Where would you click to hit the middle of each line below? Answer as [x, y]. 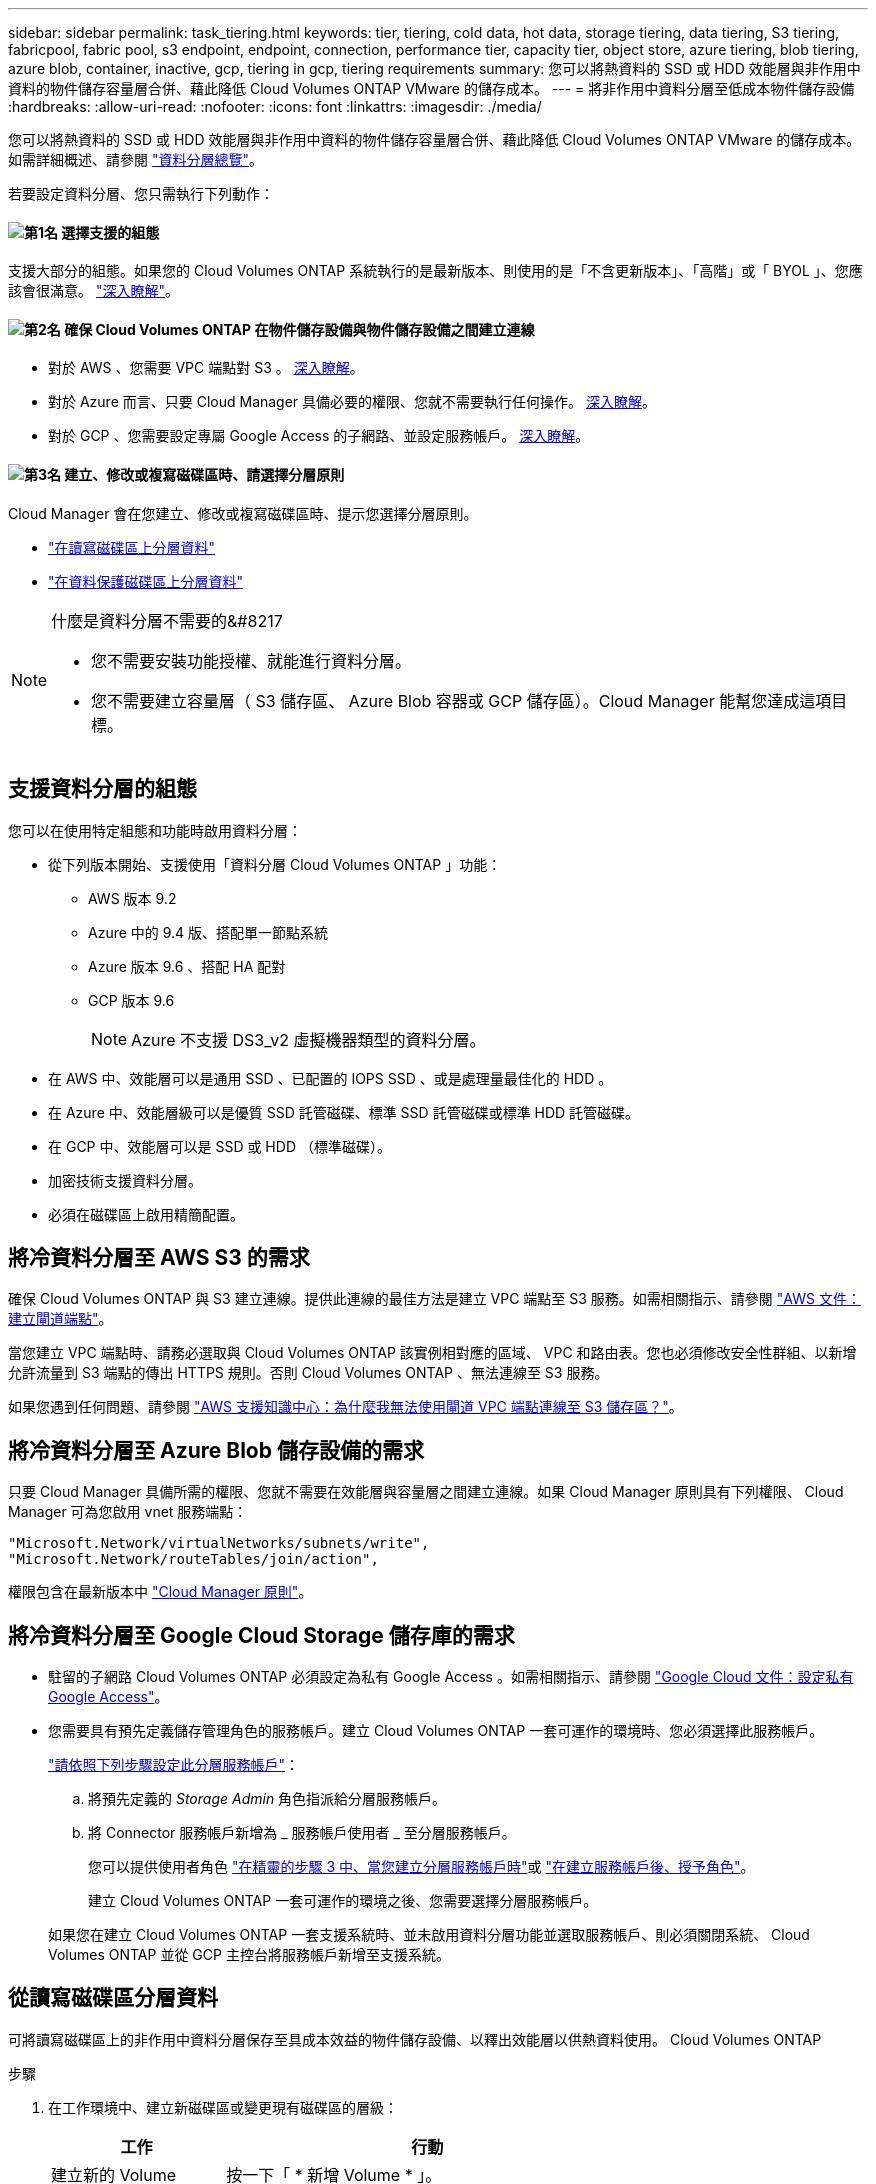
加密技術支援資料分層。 [125, 1180]
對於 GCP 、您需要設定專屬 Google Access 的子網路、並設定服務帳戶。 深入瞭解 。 [319, 436]
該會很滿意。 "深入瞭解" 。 [93, 291]
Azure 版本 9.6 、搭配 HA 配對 [187, 966]
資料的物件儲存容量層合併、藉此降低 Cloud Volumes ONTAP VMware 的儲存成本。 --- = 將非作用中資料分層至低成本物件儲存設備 [431, 88]
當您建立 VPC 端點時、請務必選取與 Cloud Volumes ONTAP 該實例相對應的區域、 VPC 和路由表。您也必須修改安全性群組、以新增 [432, 1353]
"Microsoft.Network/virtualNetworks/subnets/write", [219, 1543]
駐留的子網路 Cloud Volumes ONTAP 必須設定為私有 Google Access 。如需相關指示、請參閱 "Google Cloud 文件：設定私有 [451, 1677]
